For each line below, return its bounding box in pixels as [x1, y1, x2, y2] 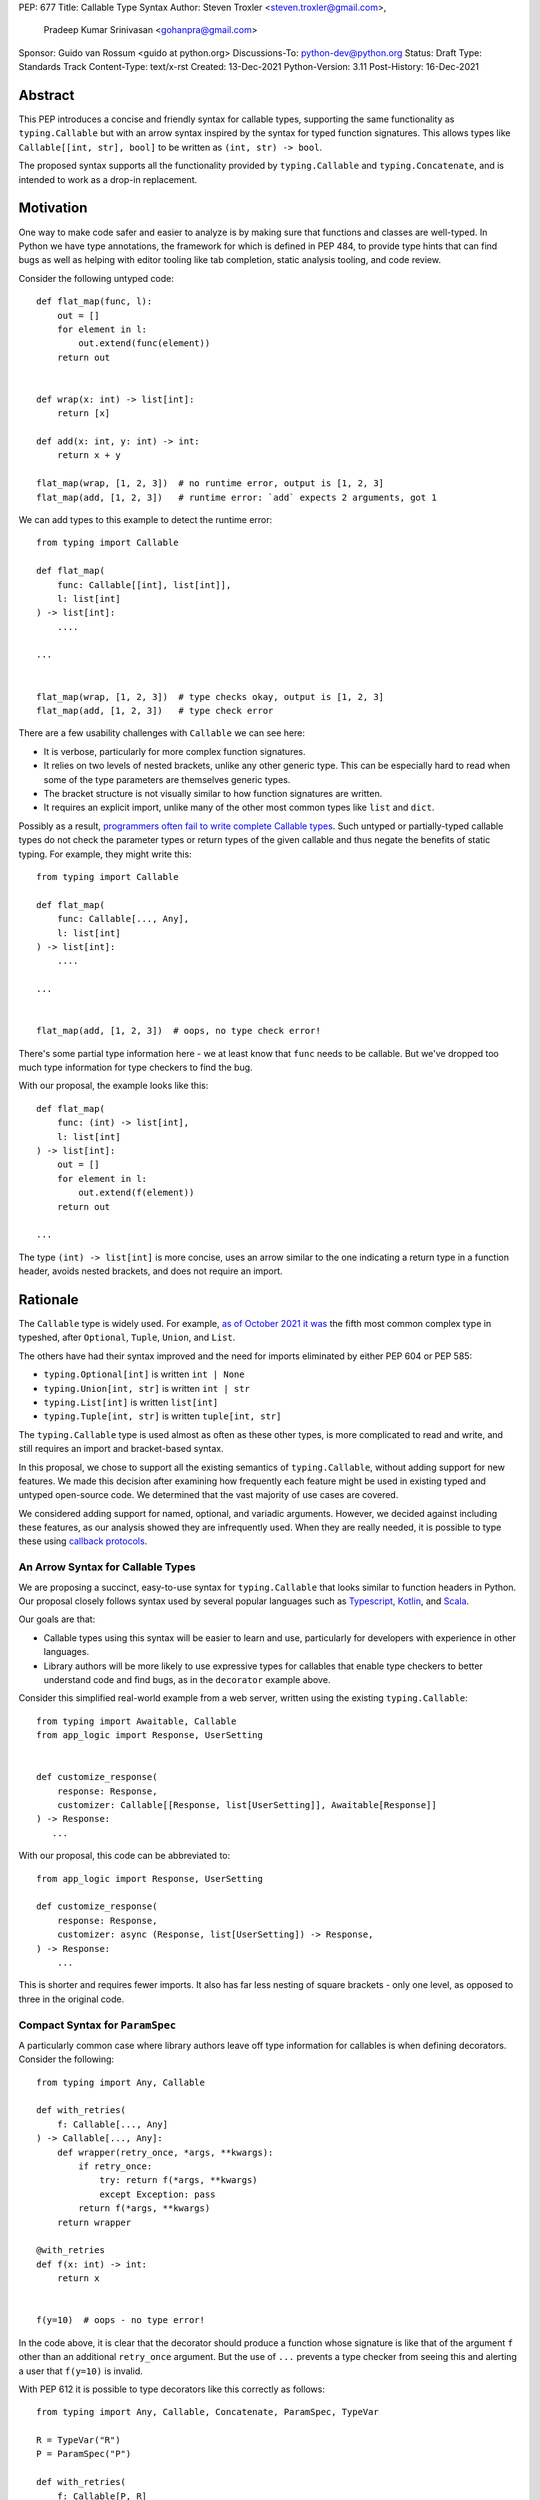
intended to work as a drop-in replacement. [18, 173, 198, 185]
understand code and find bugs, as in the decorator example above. [43, 1673, 331, 1685]
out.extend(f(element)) [78, 1187, 195, 1199]
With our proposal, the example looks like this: [18, 1080, 209, 1092]
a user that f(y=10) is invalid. [18, 2365, 144, 2377]
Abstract [18, 86, 75, 104]
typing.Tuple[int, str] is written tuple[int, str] [43, 1410, 282, 1422]
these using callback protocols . [18, 1535, 148, 1547]
